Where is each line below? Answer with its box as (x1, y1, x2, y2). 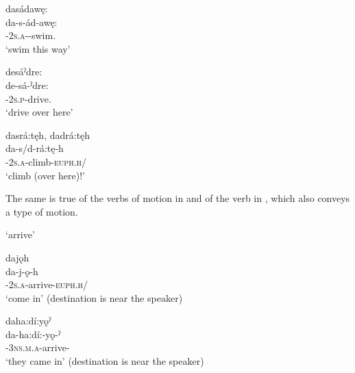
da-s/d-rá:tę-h (5, 141, 64, 155)
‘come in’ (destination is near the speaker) (5, 290, 183, 305)
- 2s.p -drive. (5, 91, 51, 105)
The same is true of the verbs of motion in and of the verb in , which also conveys (5, 191, 350, 205)
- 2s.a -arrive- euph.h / (5, 277, 88, 292)
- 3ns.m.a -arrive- (5, 340, 70, 355)
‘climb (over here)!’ (5, 168, 85, 182)
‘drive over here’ (5, 105, 73, 119)
